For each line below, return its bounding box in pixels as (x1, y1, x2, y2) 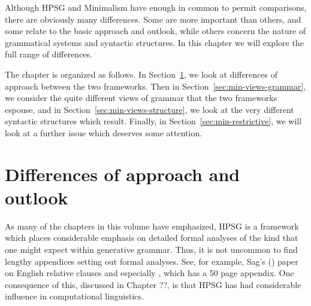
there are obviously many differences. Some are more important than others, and (5, 13, 301, 25)
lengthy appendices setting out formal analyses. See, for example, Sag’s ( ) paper (5, 255, 298, 267)
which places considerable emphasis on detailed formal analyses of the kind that (5, 231, 298, 244)
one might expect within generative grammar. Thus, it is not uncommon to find (5, 243, 298, 256)
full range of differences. (5, 48, 92, 60)
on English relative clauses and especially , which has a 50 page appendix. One (5, 267, 294, 279)
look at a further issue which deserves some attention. (5, 126, 203, 139)
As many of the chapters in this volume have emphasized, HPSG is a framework (5, 219, 299, 232)
